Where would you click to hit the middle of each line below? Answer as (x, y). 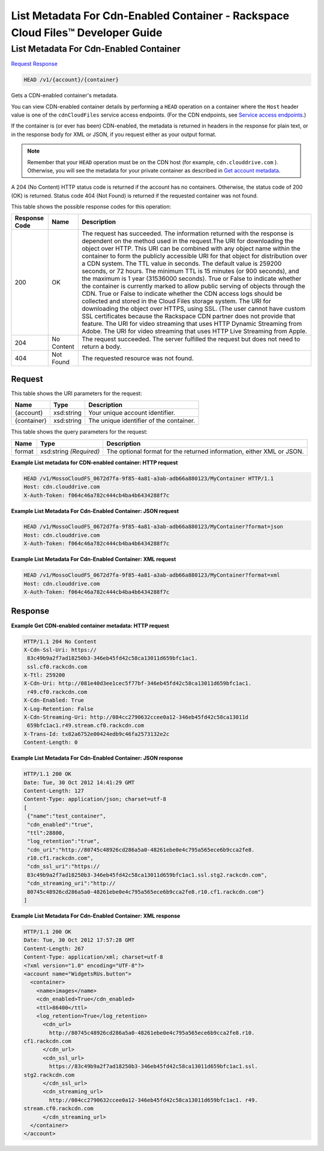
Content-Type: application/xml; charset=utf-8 (93, 957)
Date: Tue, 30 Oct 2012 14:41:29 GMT (79, 782)
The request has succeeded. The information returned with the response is (188, 233)
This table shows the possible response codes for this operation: (91, 207)
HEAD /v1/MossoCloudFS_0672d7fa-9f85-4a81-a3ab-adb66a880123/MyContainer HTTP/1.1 (149, 478)
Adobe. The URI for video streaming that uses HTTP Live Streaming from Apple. (194, 331)
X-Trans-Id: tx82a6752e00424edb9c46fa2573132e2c (97, 734)
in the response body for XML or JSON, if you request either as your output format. (114, 134)
